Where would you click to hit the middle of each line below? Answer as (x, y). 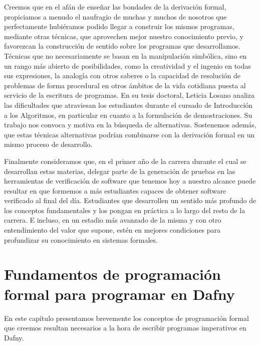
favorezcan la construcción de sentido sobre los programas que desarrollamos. (122, 46)
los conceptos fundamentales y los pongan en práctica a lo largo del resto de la (125, 210)
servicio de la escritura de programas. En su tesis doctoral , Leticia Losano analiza (129, 95)
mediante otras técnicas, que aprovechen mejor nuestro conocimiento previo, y (124, 36)
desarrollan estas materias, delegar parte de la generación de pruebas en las (120, 171)
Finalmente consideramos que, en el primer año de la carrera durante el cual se (125, 161)
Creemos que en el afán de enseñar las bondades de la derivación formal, (115, 7)
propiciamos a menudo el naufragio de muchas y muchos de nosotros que (115, 16)
